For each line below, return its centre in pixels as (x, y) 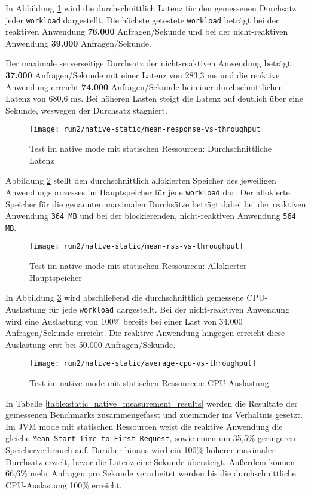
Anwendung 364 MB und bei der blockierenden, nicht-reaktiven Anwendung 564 (151, 216)
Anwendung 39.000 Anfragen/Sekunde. (78, 43)
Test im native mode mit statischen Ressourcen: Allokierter (138, 266)
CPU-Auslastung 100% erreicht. (64, 485)
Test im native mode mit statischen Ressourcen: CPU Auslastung (149, 382)
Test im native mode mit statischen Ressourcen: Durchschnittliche (150, 149)
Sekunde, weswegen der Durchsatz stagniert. (86, 110)
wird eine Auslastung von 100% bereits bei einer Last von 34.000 (124, 321)
